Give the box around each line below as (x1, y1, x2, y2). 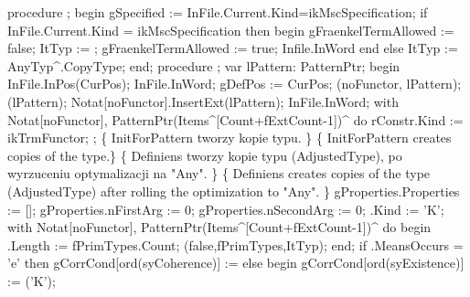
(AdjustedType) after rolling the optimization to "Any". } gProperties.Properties (7, 181, 460, 200)
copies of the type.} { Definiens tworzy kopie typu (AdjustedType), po (7, 145, 402, 164)
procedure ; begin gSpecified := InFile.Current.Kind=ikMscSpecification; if (7, 3, 428, 21)
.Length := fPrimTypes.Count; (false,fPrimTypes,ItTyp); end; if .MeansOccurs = (7, 235, 464, 254)
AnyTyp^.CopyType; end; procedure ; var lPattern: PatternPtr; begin (7, 56, 401, 75)
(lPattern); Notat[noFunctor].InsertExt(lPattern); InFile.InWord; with (7, 91, 399, 111)
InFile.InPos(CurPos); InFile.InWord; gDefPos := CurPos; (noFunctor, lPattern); (7, 74, 462, 93)
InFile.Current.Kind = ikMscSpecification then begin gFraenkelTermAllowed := (7, 20, 454, 39)
